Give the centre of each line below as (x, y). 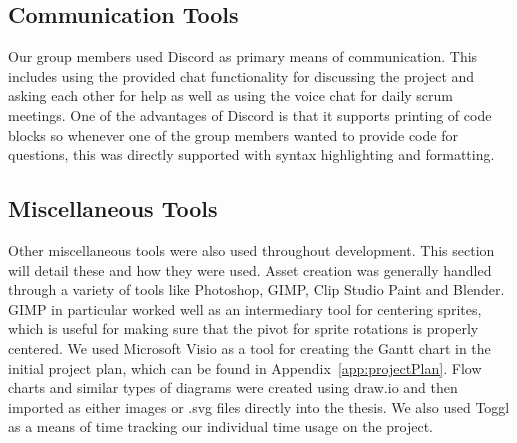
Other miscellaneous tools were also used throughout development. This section (251, 249)
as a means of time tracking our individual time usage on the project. (221, 426)
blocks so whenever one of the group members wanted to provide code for (233, 134)
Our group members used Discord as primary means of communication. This (243, 56)
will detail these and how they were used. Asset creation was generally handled (250, 269)
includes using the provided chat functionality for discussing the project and (241, 75)
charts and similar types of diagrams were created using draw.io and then (233, 387)
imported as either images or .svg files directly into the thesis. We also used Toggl (259, 406)
